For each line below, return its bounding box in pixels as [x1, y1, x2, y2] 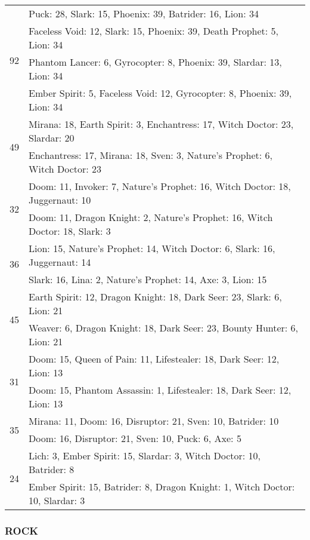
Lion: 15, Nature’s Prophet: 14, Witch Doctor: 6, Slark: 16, [29, 241, 275, 255]
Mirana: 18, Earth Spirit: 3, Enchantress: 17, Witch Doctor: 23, [29, 117, 294, 131]
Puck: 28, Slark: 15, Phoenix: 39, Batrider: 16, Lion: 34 [29, 7, 259, 20]
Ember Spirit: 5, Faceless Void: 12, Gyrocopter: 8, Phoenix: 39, [29, 86, 292, 100]
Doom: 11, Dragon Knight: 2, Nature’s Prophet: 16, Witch [29, 210, 273, 224]
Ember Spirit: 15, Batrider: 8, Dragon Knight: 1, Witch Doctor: [29, 480, 295, 493]
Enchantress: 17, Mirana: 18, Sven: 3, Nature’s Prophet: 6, [29, 148, 272, 162]
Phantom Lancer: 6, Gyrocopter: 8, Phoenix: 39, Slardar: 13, [29, 55, 282, 69]
